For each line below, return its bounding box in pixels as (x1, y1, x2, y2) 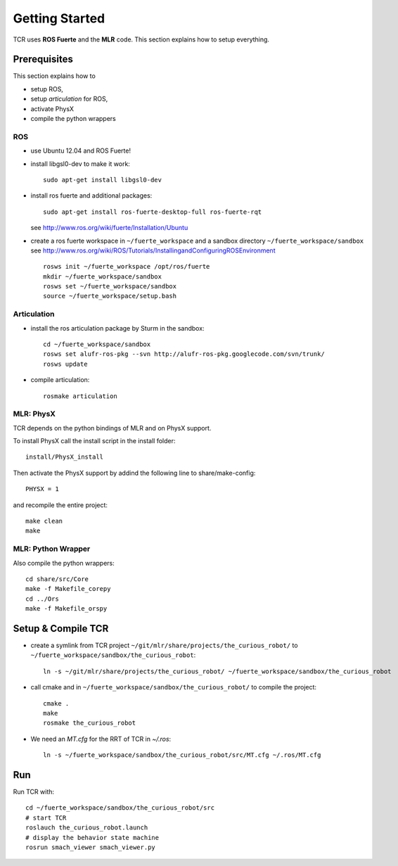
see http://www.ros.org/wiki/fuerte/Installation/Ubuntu (30, 224, 188, 232)
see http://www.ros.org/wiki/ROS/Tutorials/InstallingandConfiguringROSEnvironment (30, 246, 276, 255)
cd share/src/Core (25, 575, 89, 583)
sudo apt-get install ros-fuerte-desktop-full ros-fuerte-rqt (43, 208, 262, 216)
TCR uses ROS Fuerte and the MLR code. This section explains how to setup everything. (13, 35, 270, 44)
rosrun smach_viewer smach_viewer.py (25, 843, 156, 851)
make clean (25, 517, 63, 526)
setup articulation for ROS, (30, 95, 108, 103)
